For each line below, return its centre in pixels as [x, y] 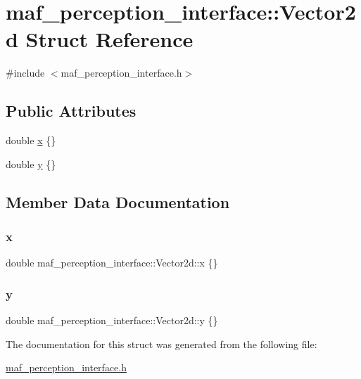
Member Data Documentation [118, 201]
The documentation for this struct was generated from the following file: [161, 343]
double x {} [31, 140]
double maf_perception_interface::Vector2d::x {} [112, 263]
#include [25, 73]
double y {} [31, 163]
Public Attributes [71, 111]
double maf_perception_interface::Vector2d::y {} [112, 320]
